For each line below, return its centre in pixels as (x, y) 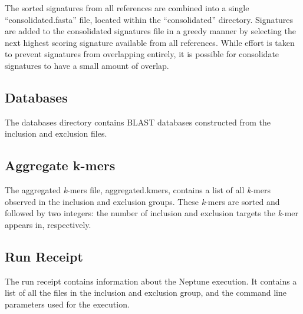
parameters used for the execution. (67, 304)
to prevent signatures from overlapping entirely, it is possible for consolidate (142, 54)
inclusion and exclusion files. (56, 133)
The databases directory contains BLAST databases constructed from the (138, 122)
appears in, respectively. (48, 224)
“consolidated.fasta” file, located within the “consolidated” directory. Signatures (149, 19)
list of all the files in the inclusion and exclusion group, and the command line (146, 292)
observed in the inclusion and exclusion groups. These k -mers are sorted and (142, 201)
